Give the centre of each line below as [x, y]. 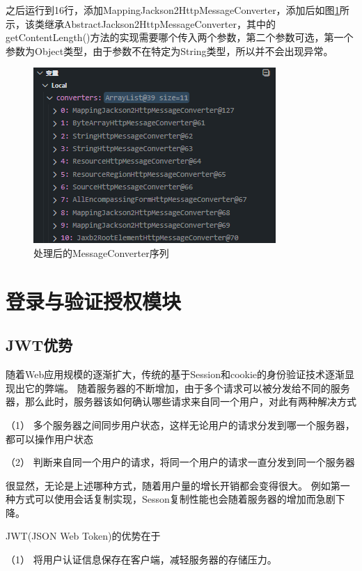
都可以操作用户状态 [49, 438]
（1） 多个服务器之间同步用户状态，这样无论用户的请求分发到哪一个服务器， [180, 424]
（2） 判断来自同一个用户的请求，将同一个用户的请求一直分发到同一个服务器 [180, 462]
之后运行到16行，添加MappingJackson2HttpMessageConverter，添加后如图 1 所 [178, 10]
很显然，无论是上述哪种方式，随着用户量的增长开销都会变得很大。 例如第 [173, 485]
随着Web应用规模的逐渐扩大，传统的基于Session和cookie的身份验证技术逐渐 [175, 374]
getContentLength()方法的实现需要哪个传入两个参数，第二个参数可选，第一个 [180, 37]
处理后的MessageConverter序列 [101, 252]
